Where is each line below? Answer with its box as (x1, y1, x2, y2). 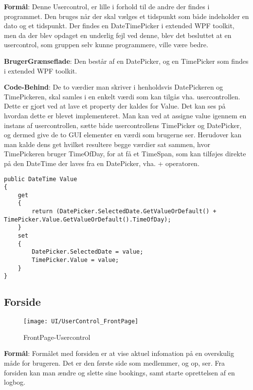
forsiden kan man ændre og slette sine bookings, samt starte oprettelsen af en (4, 367, 235, 377)
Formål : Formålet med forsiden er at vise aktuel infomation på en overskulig (4, 348, 234, 358)
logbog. (4, 377, 25, 387)
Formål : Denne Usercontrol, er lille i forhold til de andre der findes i (4, 1, 210, 11)
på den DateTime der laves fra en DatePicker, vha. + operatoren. (4, 158, 199, 168)
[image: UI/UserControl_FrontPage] (23, 318, 139, 325)
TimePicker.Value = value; (32, 257, 119, 264)
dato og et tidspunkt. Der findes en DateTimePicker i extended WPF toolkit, (4, 20, 235, 31)
